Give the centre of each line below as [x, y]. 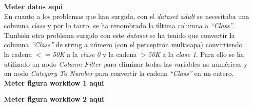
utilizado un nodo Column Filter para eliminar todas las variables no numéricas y [126, 63]
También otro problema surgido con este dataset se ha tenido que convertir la [119, 35]
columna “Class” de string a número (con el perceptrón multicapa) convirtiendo [123, 45]
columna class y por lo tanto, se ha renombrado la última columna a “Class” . [119, 26]
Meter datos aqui [33, 6]
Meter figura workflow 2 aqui [54, 99]
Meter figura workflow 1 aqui [54, 82]
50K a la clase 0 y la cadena [95, 54]
